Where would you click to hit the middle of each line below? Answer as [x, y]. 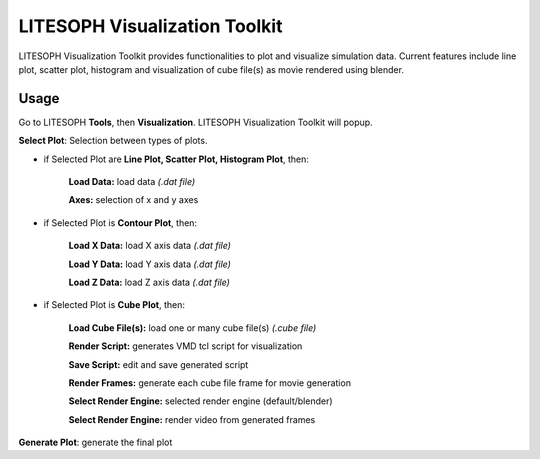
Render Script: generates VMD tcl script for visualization [185, 346]
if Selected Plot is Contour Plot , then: [120, 222]
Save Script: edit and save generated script [158, 364]
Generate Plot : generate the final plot [95, 442]
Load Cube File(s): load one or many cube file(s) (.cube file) [192, 327]
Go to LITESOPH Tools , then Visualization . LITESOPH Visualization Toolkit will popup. [196, 122]
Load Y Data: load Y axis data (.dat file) [150, 264]
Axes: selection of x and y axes [133, 200]
